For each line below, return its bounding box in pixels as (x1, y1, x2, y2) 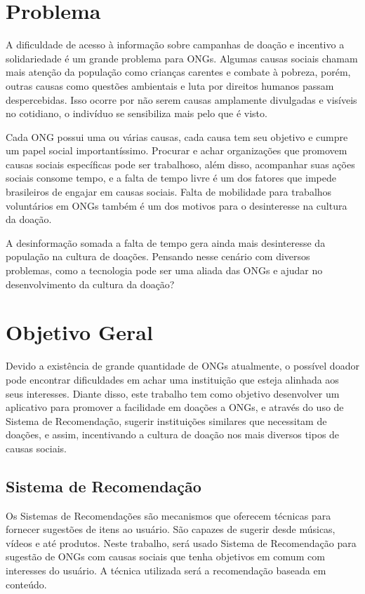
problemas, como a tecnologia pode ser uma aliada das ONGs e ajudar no (6, 263, 323, 278)
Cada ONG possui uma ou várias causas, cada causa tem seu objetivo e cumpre (6, 129, 348, 144)
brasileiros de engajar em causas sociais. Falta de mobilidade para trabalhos (6, 184, 332, 199)
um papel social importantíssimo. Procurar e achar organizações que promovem (6, 143, 347, 158)
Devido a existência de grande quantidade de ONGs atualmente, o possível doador (6, 358, 359, 373)
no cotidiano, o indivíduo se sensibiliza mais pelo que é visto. (6, 106, 267, 121)
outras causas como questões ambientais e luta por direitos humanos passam (6, 78, 334, 93)
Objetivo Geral (6, 318, 153, 346)
